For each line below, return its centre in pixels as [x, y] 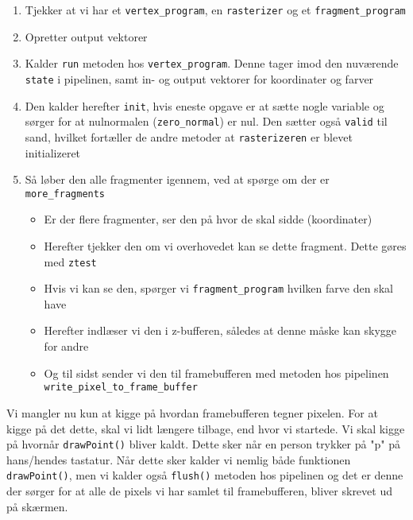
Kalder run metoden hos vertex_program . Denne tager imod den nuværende [212, 63]
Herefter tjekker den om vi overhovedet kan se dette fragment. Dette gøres [225, 245]
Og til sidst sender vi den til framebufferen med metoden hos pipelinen [216, 373]
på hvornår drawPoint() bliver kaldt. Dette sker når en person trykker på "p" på [203, 444]
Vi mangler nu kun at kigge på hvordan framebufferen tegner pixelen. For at [192, 412]
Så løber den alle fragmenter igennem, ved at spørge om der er [177, 179]
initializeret [53, 152]
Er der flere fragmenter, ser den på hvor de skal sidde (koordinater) [208, 219]
